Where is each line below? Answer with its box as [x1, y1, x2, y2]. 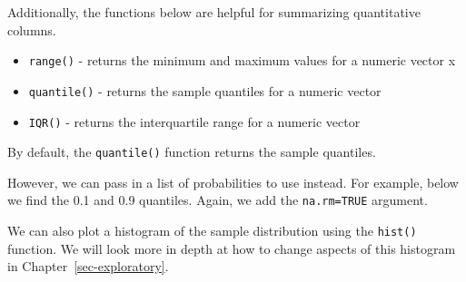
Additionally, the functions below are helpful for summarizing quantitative [7, 3, 421, 21]
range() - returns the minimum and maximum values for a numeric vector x [28, 51, 456, 70]
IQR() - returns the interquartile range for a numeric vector [28, 112, 361, 131]
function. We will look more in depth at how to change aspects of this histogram [7, 238, 456, 258]
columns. [7, 20, 56, 39]
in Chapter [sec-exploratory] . [7, 257, 169, 276]
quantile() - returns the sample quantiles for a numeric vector [28, 81, 382, 100]
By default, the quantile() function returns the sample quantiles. [7, 142, 376, 161]
